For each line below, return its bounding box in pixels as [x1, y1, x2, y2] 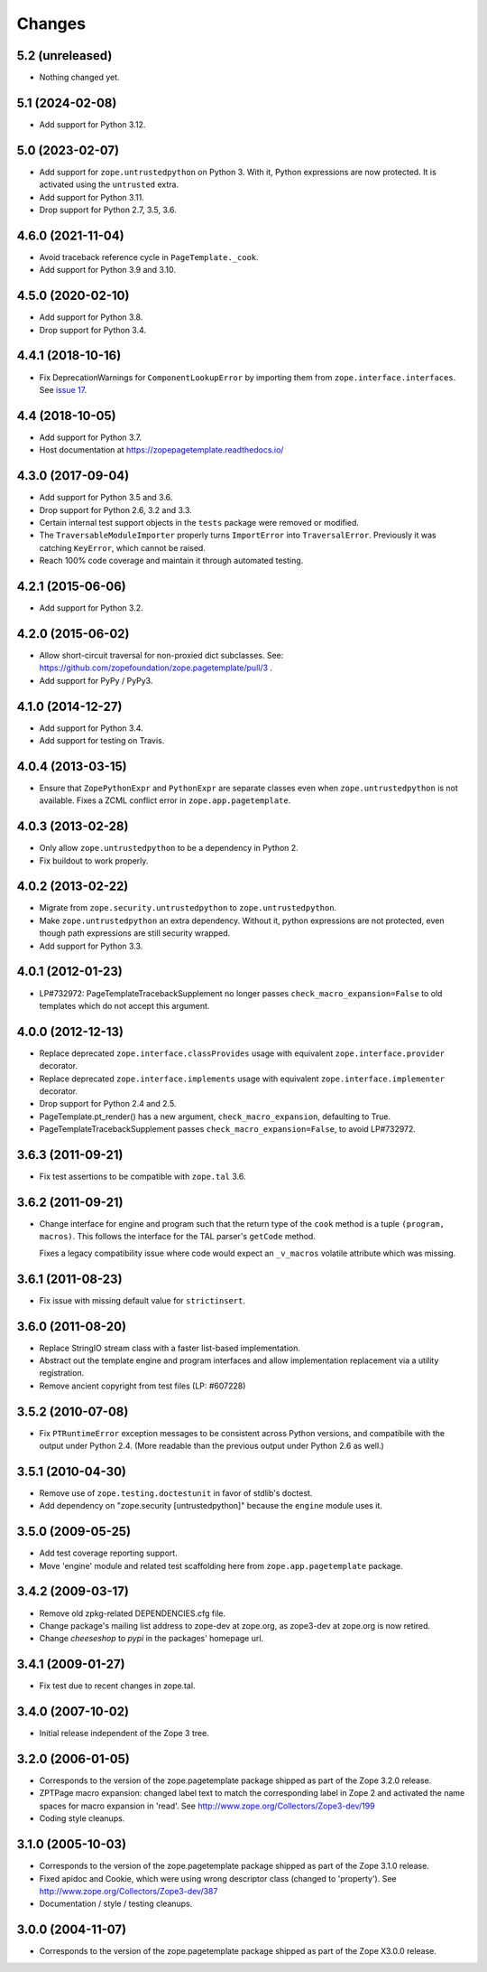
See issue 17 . [39, 384, 87, 395]
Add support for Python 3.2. [39, 603, 143, 613]
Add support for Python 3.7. [39, 432, 142, 443]
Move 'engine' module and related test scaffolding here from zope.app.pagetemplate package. [39, 1560, 403, 1571]
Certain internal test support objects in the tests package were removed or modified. [39, 517, 360, 528]
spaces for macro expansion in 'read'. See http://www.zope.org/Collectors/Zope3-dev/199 [39, 1800, 375, 1811]
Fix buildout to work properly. [39, 855, 149, 866]
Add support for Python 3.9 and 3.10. [39, 265, 176, 276]
